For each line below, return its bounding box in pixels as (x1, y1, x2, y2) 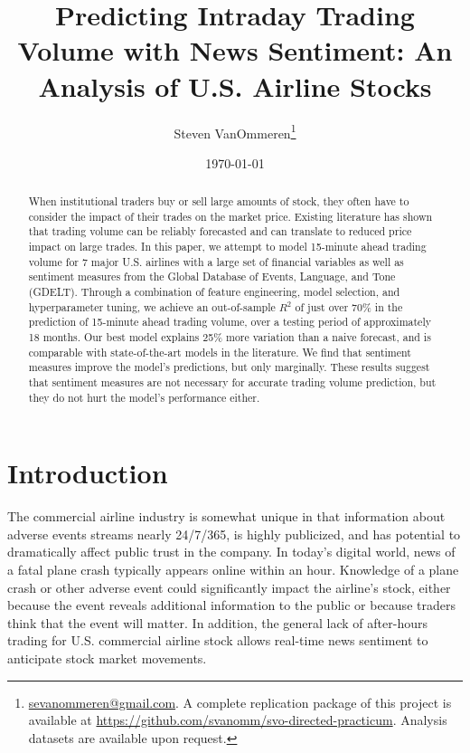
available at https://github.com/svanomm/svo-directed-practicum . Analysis (28, 710, 447, 729)
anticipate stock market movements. (7, 649, 207, 668)
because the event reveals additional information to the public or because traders (7, 596, 456, 615)
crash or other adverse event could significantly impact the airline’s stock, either (7, 577, 451, 596)
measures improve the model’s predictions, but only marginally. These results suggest (28, 359, 430, 375)
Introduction (7, 454, 168, 491)
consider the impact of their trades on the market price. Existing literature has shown (28, 208, 433, 224)
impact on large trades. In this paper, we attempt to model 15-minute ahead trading (28, 239, 427, 254)
